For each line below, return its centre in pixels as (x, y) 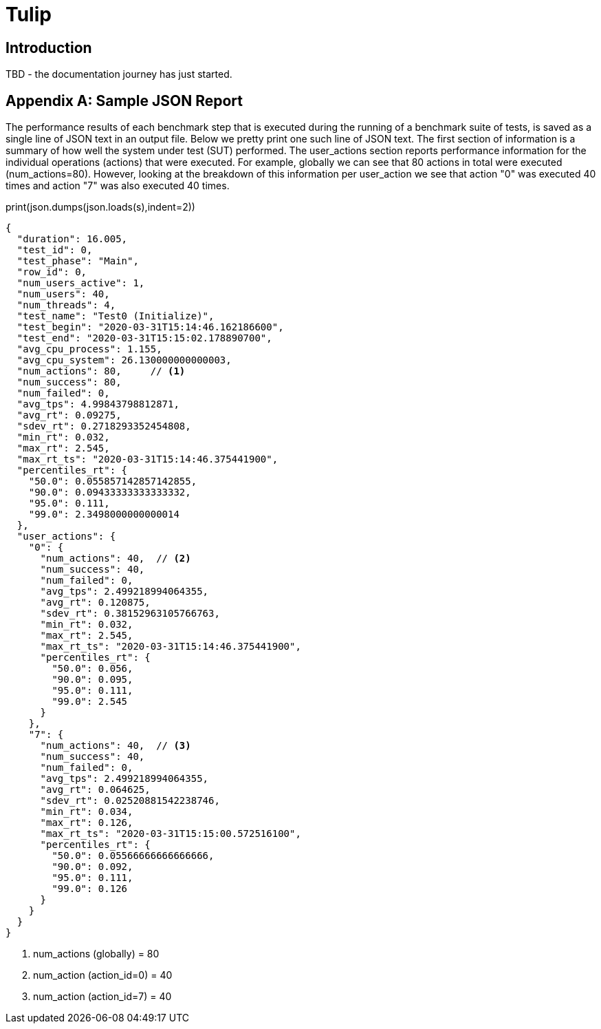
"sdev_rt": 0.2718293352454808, (104, 426)
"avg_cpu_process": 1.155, (89, 349)
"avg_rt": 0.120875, (95, 603)
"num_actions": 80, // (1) (101, 371)
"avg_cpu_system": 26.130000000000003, (124, 360)
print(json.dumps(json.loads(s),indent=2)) (100, 207)
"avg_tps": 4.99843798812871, (98, 404)
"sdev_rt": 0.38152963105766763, (130, 614)
